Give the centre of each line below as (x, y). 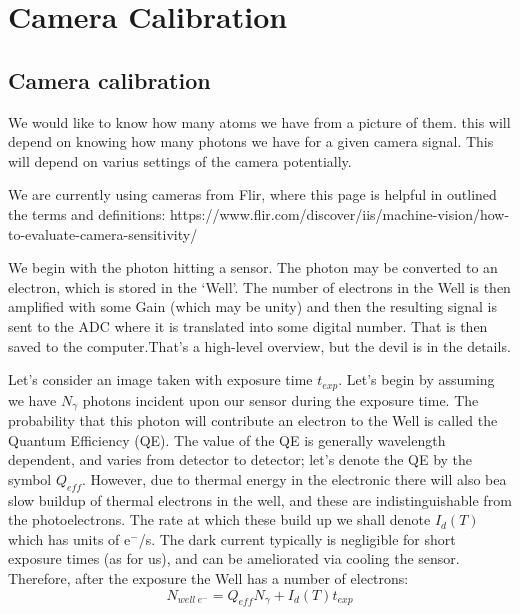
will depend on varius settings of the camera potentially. (180, 160)
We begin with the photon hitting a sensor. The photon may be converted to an (253, 267)
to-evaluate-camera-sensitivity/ (103, 233)
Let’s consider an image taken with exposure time (160, 379)
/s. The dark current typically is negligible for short (297, 538)
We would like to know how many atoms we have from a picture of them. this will (259, 121)
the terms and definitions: (87, 213)
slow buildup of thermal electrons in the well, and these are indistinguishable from (260, 499)
